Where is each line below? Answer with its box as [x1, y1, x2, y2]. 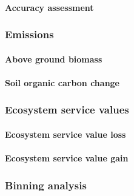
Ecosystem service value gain [5, 152, 129, 164]
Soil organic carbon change [5, 76, 119, 89]
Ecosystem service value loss [5, 127, 126, 140]
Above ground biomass [5, 52, 102, 65]
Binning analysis [5, 177, 87, 192]
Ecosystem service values [5, 102, 129, 117]
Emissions [5, 27, 54, 42]
